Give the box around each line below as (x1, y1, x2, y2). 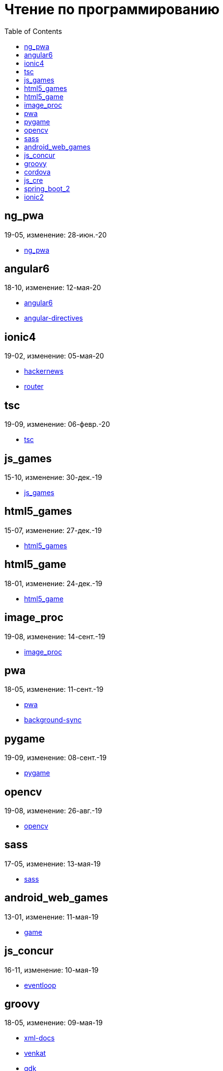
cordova (24, 167, 51, 176)
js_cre (24, 176, 43, 184)
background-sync (24, 715, 82, 724)
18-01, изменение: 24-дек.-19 (4, 579, 103, 588)
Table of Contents (4, 27, 62, 35)
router (24, 382, 44, 391)
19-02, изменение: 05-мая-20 (4, 352, 104, 360)
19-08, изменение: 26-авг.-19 (4, 806, 102, 815)
